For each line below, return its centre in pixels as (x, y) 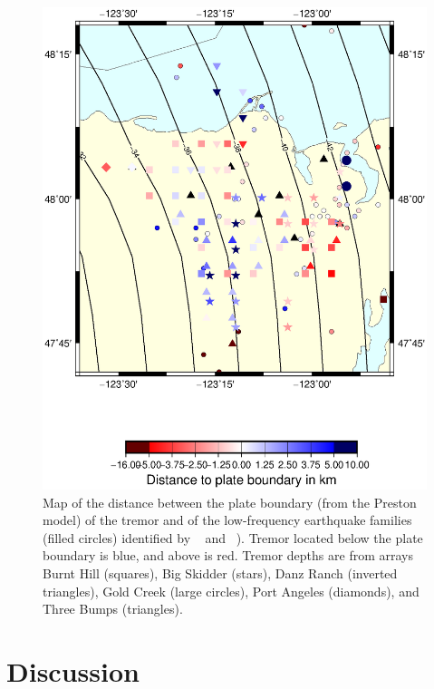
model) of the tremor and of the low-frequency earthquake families (227, 520)
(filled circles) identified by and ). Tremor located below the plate (233, 537)
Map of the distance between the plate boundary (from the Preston (230, 502)
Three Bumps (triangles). (113, 609)
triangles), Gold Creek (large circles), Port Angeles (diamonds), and (231, 591)
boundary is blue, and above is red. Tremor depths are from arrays (228, 555)
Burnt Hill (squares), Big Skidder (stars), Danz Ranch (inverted (220, 573)
